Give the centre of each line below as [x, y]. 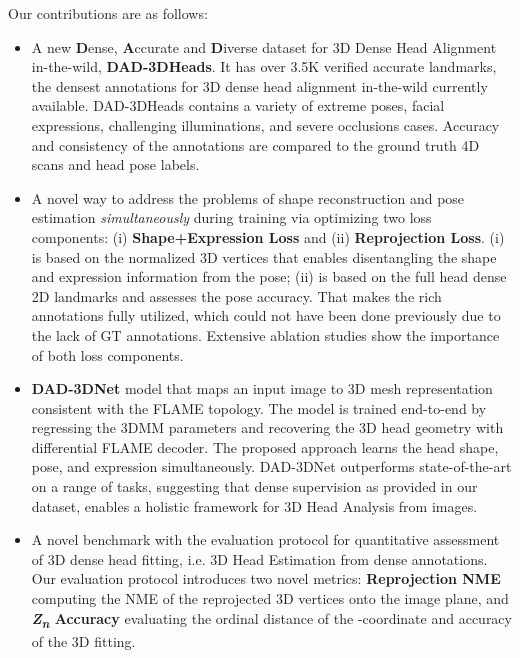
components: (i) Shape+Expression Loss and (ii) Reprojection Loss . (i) [268, 236]
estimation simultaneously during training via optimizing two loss [231, 217]
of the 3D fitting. [83, 640]
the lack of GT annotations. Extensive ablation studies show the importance [265, 334]
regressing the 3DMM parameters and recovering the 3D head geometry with [267, 427]
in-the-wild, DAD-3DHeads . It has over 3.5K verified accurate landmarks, [264, 66]
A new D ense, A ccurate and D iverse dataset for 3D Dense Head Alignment [264, 46]
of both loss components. [107, 354]
